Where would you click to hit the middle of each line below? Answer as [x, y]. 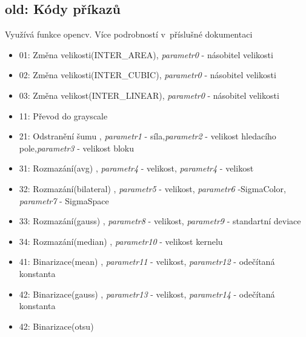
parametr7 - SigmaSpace [64, 200]
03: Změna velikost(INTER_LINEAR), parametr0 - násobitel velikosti [149, 95]
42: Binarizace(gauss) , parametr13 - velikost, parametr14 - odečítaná [147, 294]
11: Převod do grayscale [63, 115]
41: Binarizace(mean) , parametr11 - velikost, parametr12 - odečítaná [147, 262]
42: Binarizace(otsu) [56, 326]
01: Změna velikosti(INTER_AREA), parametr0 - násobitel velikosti [146, 54]
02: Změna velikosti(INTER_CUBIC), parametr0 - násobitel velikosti [148, 75]
